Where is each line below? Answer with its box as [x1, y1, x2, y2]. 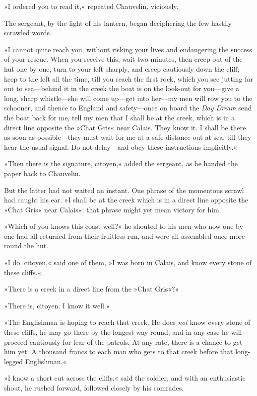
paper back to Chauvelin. [4, 168, 81, 178]
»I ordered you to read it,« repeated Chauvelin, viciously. [4, 1, 179, 11]
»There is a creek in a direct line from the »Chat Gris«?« [4, 284, 179, 294]
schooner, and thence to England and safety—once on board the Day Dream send [4, 102, 252, 113]
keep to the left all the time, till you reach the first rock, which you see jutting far [4, 73, 253, 84]
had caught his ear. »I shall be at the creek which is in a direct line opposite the [4, 195, 248, 205]
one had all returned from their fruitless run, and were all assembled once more [4, 230, 245, 241]
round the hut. [4, 240, 49, 251]
